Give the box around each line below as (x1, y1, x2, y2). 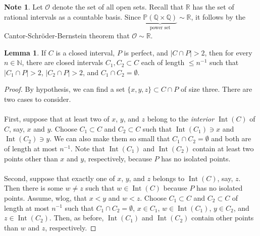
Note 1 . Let (4, 2, 43, 12)
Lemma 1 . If (4, 47, 46, 57)
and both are (211, 133, 251, 144)
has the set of (192, 2, 234, 12)
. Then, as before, (49, 212, 104, 223)
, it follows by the (191, 11, 245, 22)
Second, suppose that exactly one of (4, 172, 115, 183)
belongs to (152, 172, 185, 183)
